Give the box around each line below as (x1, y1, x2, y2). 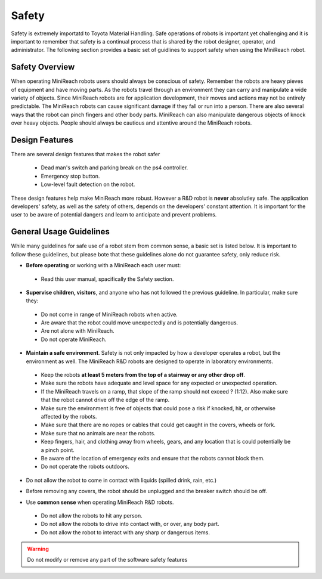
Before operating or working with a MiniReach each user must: (26, 262, 181, 269)
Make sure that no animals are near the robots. (41, 429, 156, 436)
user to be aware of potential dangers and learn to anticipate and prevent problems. (11, 211, 217, 218)
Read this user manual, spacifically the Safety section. (41, 275, 174, 283)
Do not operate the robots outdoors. (41, 463, 129, 470)
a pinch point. (41, 446, 75, 453)
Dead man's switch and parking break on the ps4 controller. (41, 164, 188, 171)
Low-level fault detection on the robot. (41, 181, 135, 188)
